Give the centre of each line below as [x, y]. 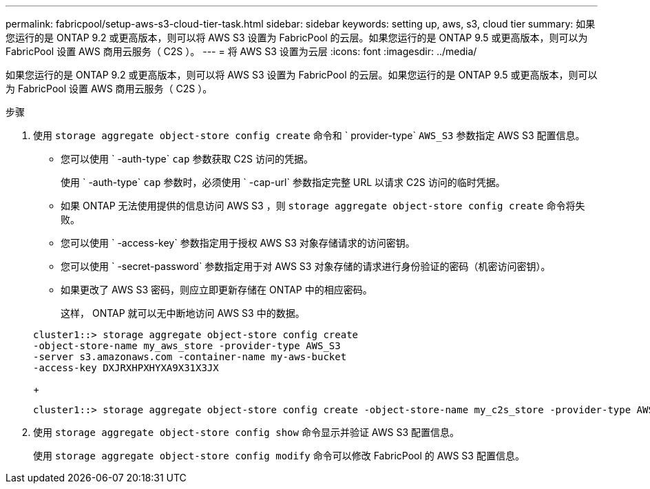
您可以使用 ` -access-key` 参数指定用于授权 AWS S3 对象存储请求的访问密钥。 [238, 243]
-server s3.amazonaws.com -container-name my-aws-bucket [190, 357]
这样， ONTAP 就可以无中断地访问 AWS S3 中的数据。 [183, 313]
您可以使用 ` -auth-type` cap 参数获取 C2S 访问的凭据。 [187, 159]
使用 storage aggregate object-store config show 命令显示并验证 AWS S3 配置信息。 [246, 432]
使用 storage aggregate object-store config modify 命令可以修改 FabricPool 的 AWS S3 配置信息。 [279, 456]
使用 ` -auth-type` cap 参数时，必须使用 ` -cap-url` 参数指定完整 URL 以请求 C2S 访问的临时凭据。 [283, 182]
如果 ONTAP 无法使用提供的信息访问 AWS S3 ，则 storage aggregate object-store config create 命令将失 [323, 206]
